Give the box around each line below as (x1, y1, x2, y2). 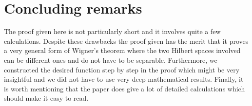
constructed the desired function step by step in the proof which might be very (4, 64, 240, 74)
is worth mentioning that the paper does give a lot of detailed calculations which (4, 83, 245, 93)
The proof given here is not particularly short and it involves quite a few (4, 26, 221, 36)
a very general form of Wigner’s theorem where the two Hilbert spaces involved (4, 45, 241, 55)
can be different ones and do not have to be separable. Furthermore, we (4, 54, 217, 65)
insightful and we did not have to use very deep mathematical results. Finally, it (4, 74, 244, 84)
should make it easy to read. (4, 93, 89, 103)
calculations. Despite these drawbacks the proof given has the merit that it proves (4, 35, 249, 46)
